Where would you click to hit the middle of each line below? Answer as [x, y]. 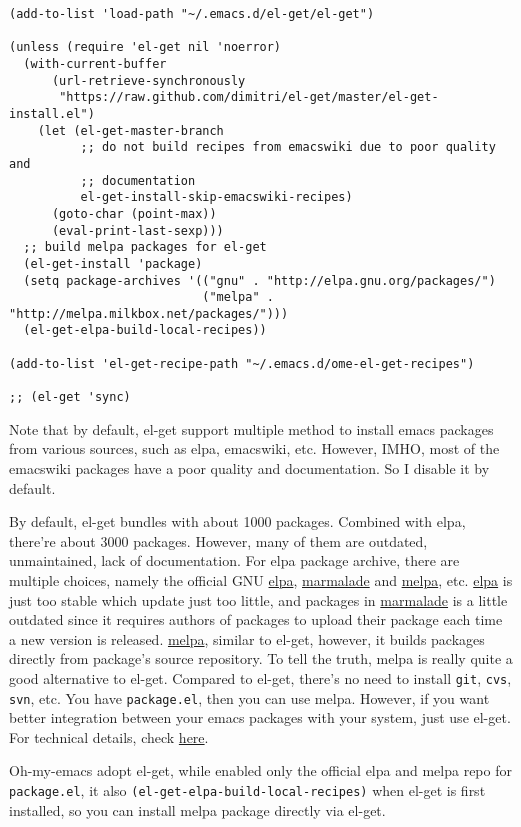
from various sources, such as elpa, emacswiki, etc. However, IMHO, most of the [254, 448]
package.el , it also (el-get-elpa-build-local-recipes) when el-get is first [247, 789]
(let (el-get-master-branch [130, 130]
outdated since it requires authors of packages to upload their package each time [256, 619]
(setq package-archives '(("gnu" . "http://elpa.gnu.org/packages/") [259, 280]
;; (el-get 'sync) [70, 397]
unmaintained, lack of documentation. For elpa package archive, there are [234, 560]
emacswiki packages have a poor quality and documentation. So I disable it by [249, 467]
